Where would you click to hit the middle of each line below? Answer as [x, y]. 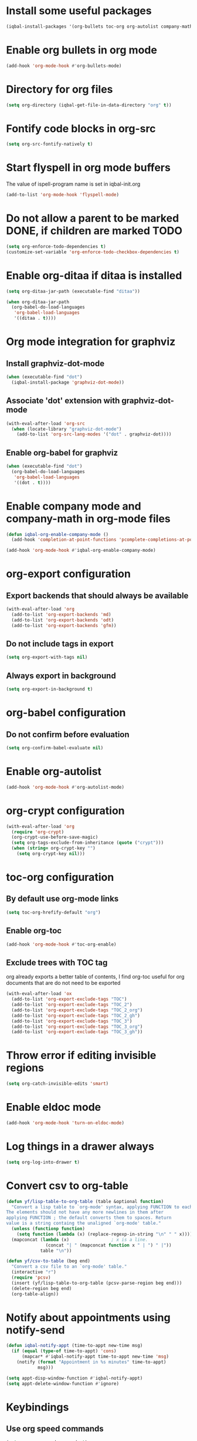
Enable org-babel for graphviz [62, 453]
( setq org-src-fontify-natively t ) [50, 144]
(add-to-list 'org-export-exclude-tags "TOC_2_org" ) [77, 1010]
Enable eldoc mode [54, 1107]
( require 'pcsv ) [31, 1278]
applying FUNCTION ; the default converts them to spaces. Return [89, 1218]
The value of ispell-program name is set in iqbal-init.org [73, 184]
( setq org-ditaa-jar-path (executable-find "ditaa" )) [73, 291]
